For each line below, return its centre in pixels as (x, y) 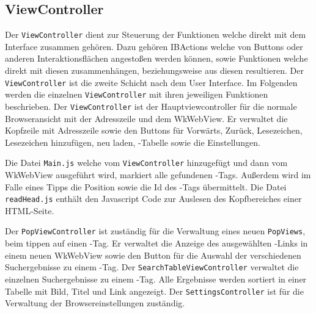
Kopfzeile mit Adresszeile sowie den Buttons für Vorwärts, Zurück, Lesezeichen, (154, 130)
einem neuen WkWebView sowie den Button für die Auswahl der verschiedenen (153, 255)
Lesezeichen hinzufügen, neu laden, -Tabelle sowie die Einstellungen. (133, 142)
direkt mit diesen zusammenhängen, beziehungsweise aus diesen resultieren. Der (154, 70)
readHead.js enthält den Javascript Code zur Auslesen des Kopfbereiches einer (153, 199)
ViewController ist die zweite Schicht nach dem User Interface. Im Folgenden (151, 82)
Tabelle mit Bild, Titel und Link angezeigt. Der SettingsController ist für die (154, 291)
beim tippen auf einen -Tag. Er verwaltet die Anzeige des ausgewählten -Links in (156, 243)
